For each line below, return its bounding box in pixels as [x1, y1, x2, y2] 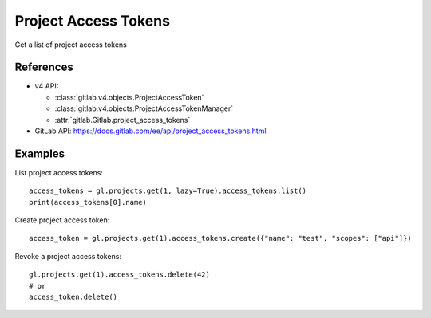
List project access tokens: [14, 167, 104, 177]
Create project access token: [14, 215, 110, 225]
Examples [14, 147, 65, 160]
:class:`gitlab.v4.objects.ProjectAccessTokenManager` [54, 104, 234, 113]
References [14, 61, 73, 74]
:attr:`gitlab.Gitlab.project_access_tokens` [54, 115, 191, 124]
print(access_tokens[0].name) [29, 198, 148, 206]
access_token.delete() [29, 292, 118, 302]
